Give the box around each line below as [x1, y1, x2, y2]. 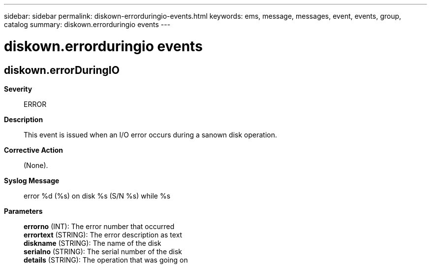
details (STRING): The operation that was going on [24, 255, 188, 264]
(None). [24, 161, 48, 169]
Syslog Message [4, 176, 60, 185]
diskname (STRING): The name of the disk [24, 238, 161, 247]
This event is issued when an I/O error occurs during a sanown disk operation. [24, 130, 277, 139]
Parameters [4, 206, 43, 215]
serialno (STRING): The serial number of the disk [24, 247, 183, 256]
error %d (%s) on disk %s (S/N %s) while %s [24, 191, 171, 200]
